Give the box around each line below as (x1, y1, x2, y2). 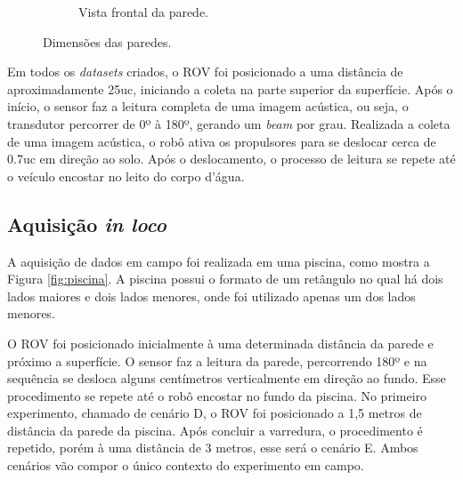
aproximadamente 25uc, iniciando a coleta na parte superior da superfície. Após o (7, 79, 453, 98)
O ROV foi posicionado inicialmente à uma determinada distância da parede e (7, 333, 434, 352)
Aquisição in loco (7, 210, 167, 237)
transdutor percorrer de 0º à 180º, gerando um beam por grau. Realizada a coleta (7, 114, 451, 132)
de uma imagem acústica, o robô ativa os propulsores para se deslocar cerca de (7, 132, 436, 150)
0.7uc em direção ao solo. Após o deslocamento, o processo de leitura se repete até (7, 149, 456, 168)
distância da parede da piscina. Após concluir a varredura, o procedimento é (7, 420, 423, 439)
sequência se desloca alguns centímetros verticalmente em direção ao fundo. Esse (7, 369, 446, 388)
